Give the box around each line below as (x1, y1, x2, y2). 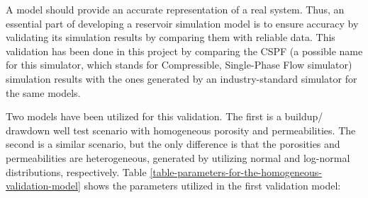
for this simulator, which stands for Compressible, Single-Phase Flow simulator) (6, 57, 352, 72)
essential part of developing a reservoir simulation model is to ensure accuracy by (6, 16, 359, 30)
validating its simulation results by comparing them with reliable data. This (6, 30, 335, 45)
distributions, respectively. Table (6, 164, 147, 179)
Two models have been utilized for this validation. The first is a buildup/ (6, 109, 323, 124)
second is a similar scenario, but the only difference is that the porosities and (6, 136, 340, 151)
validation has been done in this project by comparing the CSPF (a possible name (6, 43, 363, 58)
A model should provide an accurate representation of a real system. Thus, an (6, 2, 345, 16)
